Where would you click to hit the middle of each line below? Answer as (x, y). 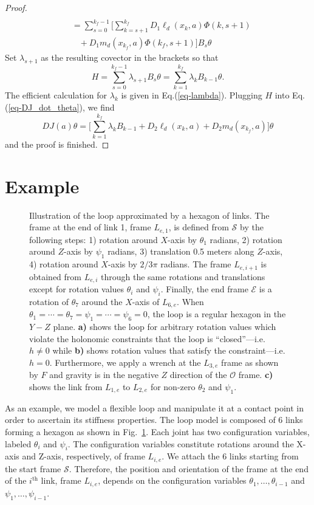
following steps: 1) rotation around (94, 239)
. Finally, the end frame (204, 289)
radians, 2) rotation (246, 239)
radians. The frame (196, 264)
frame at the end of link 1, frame (90, 227)
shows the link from (66, 386)
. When (190, 301)
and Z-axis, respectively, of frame (84, 456)
